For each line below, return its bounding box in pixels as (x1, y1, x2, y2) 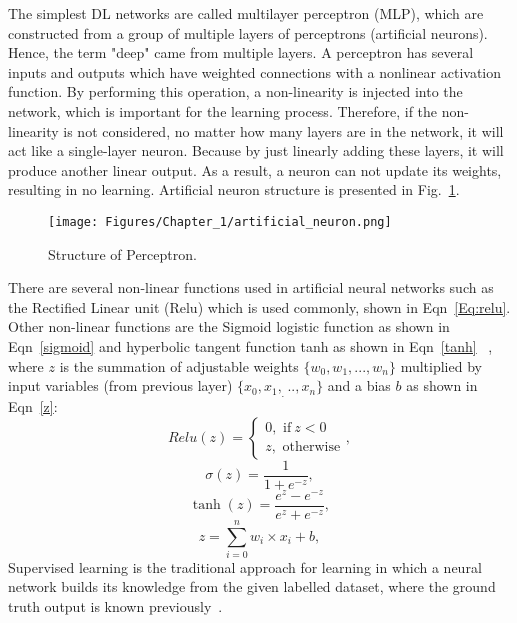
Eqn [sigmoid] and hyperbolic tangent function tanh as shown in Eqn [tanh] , (8, 335, 493, 356)
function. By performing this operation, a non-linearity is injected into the (8, 81, 463, 102)
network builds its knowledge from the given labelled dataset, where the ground (8, 576, 496, 597)
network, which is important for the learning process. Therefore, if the (8, 100, 438, 121)
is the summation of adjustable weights (59, 355, 299, 376)
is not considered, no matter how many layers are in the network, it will (63, 120, 504, 141)
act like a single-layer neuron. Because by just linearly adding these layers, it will (8, 140, 504, 161)
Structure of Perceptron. (48, 243, 197, 264)
